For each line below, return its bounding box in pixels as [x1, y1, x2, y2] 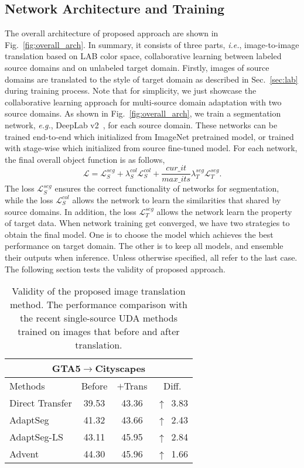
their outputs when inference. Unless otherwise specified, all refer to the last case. [5, 251, 298, 263]
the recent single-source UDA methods [19, 311, 177, 325]
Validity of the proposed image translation [12, 284, 186, 298]
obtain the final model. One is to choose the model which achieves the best [5, 228, 274, 240]
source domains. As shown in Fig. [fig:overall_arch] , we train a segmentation [5, 107, 281, 119]
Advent [9, 447, 39, 461]
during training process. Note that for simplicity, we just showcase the [5, 84, 257, 97]
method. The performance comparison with [9, 298, 187, 312]
